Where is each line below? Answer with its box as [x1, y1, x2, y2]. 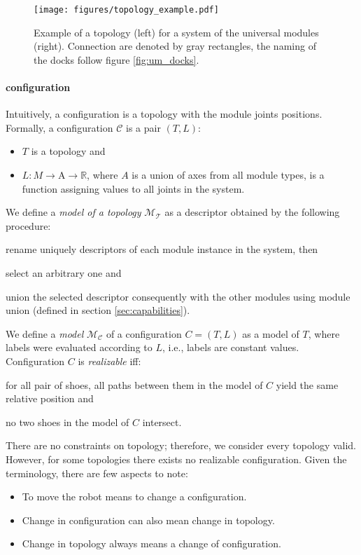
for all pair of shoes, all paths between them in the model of [6, 377, 263, 392]
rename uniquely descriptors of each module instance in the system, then [6, 242, 318, 256]
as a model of [242, 326, 299, 341]
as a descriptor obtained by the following [164, 205, 340, 219]
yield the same [276, 377, 339, 392]
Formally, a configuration [6, 120, 113, 135]
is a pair [126, 120, 161, 135]
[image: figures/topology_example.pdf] [34, 5, 219, 15]
